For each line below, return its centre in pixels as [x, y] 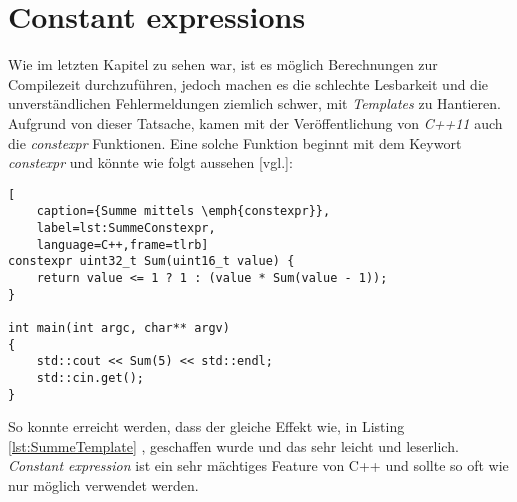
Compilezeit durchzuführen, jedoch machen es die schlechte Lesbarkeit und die [248, 83]
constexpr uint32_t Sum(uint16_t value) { [151, 261]
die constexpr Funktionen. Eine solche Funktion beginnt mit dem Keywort [235, 142]
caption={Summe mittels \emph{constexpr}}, [183, 211]
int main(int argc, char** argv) [119, 327]
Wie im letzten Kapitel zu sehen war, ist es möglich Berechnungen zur [223, 64]
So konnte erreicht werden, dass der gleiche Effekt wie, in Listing [206, 426]
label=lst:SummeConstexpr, [126, 228]
